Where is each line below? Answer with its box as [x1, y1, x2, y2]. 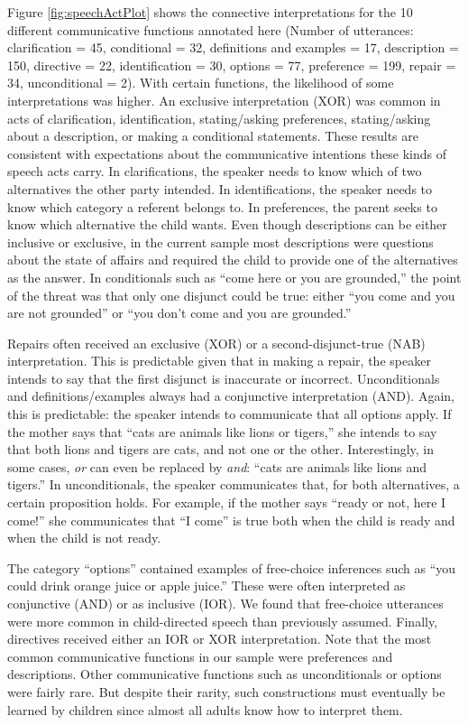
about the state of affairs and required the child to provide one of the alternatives [7, 250, 458, 269]
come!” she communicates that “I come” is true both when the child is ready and [7, 510, 455, 529]
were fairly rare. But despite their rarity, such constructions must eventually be [7, 682, 445, 701]
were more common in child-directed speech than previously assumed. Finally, [7, 611, 438, 630]
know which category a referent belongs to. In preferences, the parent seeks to [7, 197, 437, 216]
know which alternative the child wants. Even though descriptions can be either [7, 215, 447, 234]
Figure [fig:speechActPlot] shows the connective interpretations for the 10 [7, 3, 413, 21]
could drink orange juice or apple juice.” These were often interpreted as [7, 576, 406, 595]
